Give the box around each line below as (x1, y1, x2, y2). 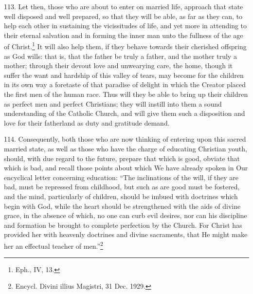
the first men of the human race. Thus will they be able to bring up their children (4, 89, 248, 99)
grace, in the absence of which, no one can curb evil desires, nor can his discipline (4, 210, 247, 220)
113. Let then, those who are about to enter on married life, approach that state (4, 1, 243, 11)
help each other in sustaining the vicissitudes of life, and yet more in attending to (4, 20, 247, 31)
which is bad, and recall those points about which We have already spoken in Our (4, 163, 248, 173)
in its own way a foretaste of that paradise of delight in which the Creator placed (4, 79, 246, 90)
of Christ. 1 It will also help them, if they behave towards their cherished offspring (4, 40, 247, 52)
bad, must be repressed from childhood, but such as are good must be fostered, (4, 182, 240, 192)
